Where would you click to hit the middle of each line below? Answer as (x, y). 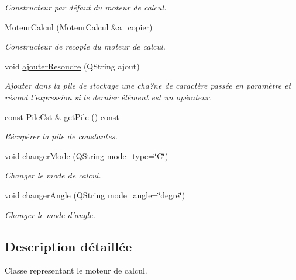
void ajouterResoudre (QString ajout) (72, 66)
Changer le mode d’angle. (50, 214)
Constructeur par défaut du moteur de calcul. (86, 7)
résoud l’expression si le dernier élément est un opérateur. (108, 97)
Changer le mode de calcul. (53, 175)
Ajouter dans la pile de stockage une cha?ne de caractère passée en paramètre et (148, 85)
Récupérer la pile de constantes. (61, 136)
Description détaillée (68, 246)
